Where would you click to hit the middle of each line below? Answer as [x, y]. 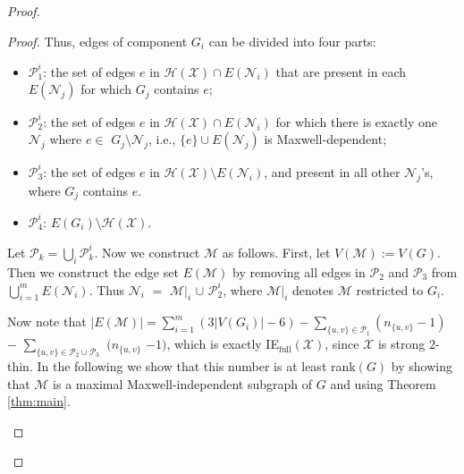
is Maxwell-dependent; [325, 139]
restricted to [390, 289]
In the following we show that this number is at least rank [196, 366]
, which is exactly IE [223, 344]
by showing [422, 366]
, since [342, 344]
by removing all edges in [299, 271]
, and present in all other [332, 171]
